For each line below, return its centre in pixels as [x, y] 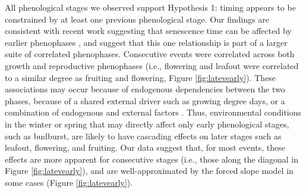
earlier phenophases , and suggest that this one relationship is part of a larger [146, 42]
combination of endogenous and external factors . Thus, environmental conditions [153, 112]
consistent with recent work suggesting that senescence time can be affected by [148, 31]
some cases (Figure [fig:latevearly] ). [69, 182]
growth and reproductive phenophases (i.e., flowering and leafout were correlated [152, 65]
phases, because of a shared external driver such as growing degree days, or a [145, 100]
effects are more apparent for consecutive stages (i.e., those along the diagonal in [152, 159]
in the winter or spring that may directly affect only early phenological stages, [147, 124]
